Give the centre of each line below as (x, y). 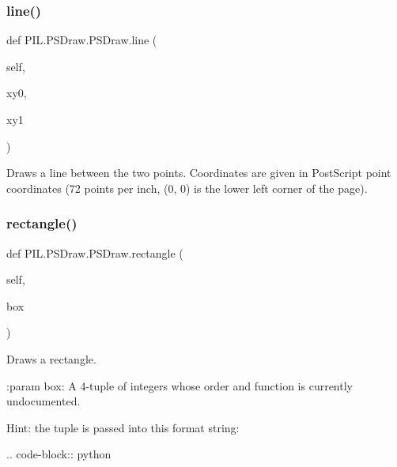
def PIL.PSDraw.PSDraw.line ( (82, 40)
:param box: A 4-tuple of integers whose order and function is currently (180, 385)
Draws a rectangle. (51, 358)
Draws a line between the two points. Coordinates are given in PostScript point (199, 173)
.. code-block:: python (59, 454)
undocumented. (43, 401)
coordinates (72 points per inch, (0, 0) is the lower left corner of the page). (187, 188)
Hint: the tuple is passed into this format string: (123, 427)
